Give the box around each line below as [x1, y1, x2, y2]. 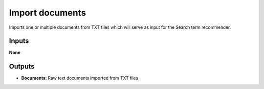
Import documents [9, 7, 87, 18]
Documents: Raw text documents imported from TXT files [21, 75, 139, 81]
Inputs [9, 37, 29, 45]
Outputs [9, 62, 35, 71]
